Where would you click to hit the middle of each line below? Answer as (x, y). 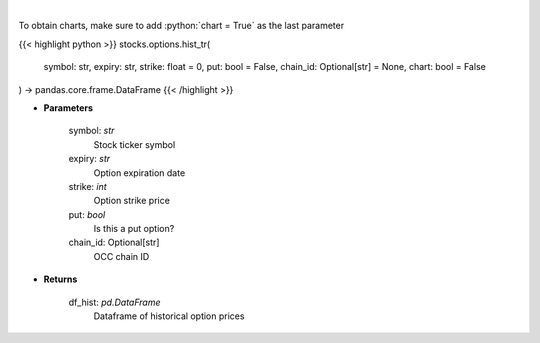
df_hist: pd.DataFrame (114, 302)
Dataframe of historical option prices (169, 316)
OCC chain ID (121, 256)
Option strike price (131, 201)
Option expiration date (139, 172)
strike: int (87, 186)
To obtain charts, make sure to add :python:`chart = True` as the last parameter (181, 26)
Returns (60, 279)
